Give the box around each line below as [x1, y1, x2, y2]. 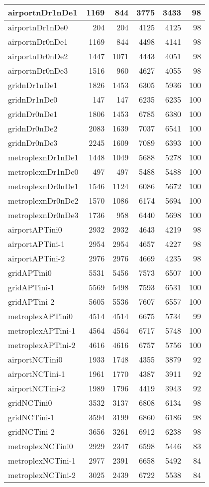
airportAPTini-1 [8, 238, 65, 249]
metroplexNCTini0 [8, 440, 73, 452]
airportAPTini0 [8, 224, 62, 235]
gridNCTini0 [8, 397, 52, 408]
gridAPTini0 [8, 267, 52, 278]
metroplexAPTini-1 [8, 325, 76, 336]
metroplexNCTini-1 [8, 455, 76, 466]
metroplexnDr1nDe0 [8, 166, 79, 177]
